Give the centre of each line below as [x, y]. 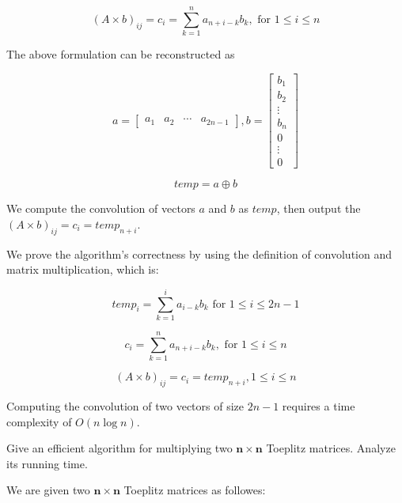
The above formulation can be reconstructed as [121, 54]
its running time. [47, 463]
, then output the [319, 208]
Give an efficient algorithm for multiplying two [119, 448]
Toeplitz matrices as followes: [195, 490]
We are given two [48, 490]
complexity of [39, 421]
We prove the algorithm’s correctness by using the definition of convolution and [199, 253]
